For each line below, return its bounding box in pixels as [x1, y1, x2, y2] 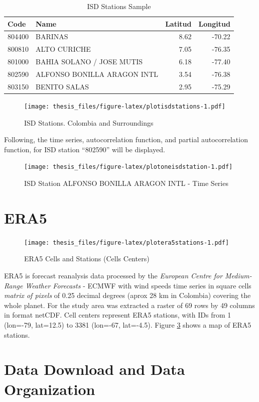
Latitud [165, 18, 192, 29]
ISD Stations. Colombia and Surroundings [24, 117, 154, 128]
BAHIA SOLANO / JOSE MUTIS [36, 56, 143, 67]
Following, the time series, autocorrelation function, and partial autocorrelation [4, 134, 248, 145]
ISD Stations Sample [87, 1, 151, 11]
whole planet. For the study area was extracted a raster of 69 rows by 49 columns [4, 299, 255, 310]
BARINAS [36, 31, 68, 42]
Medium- [225, 270, 252, 280]
